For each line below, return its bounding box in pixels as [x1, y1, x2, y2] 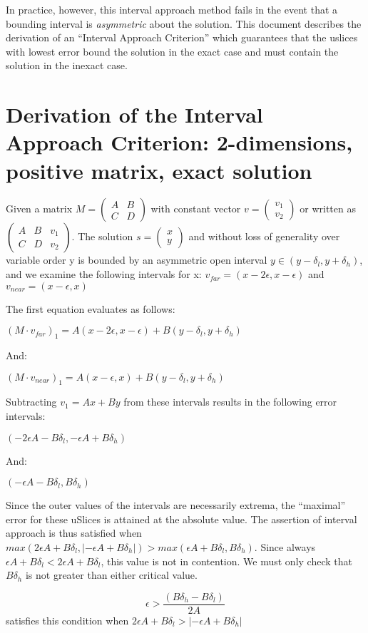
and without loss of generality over [188, 229, 340, 244]
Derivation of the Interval [6, 100, 263, 129]
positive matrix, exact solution [6, 155, 312, 185]
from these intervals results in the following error [123, 394, 337, 409]
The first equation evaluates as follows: [6, 301, 175, 316]
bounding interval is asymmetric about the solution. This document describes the [6, 16, 362, 31]
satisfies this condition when [6, 612, 129, 627]
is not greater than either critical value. [25, 567, 198, 582]
